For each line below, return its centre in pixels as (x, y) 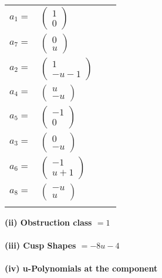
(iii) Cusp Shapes (41, 245)
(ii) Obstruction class (48, 222)
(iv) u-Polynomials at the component (81, 268)
